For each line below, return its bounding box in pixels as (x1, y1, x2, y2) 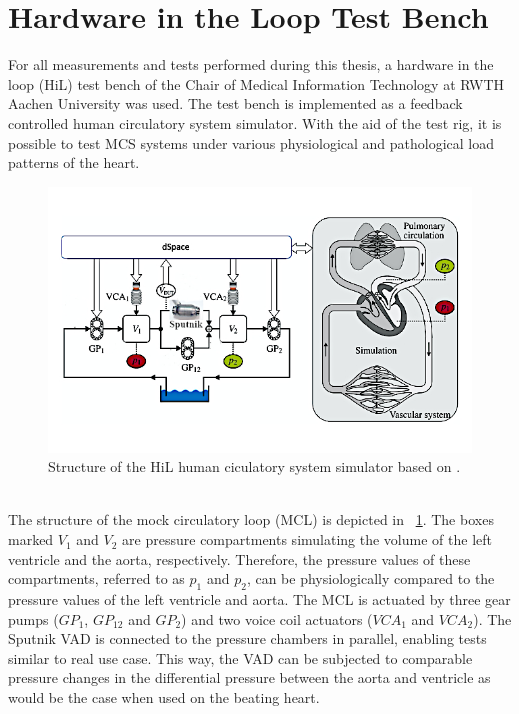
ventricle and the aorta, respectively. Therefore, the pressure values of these (8, 548, 471, 569)
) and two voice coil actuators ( (181, 608, 373, 629)
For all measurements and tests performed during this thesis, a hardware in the (8, 54, 494, 75)
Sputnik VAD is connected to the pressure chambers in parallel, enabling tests (8, 628, 487, 649)
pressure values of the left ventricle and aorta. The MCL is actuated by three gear (8, 589, 511, 610)
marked (8, 529, 54, 550)
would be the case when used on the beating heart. (8, 687, 320, 708)
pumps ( (8, 608, 59, 629)
